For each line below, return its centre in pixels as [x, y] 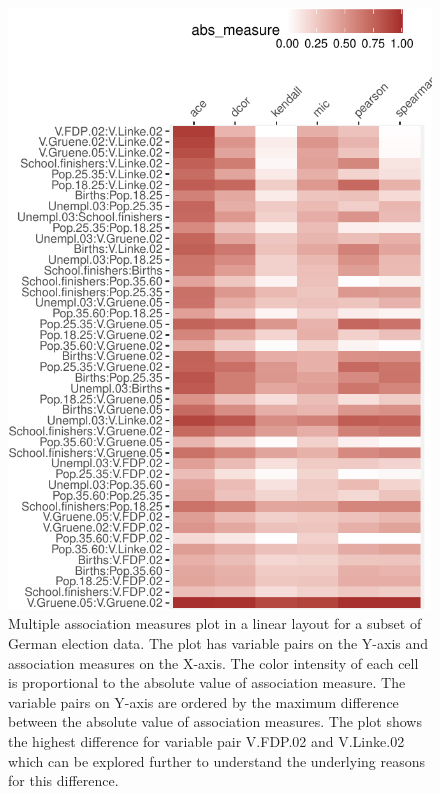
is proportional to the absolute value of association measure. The [207, 682]
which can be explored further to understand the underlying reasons [217, 760]
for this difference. [63, 780]
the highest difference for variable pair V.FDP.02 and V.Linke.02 [206, 741]
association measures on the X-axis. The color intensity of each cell [213, 662]
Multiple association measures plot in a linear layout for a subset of [215, 623]
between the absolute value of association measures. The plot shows [215, 721]
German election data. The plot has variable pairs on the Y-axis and [218, 643]
